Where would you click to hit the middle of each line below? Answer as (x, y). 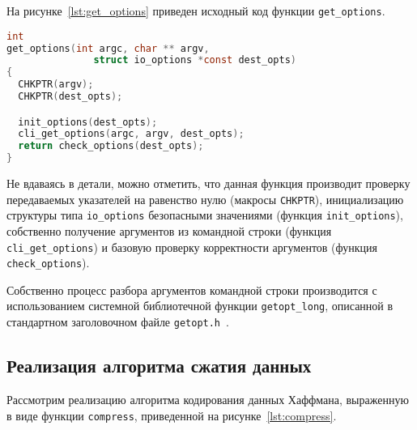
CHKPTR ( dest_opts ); (70, 97)
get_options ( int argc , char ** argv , (108, 48)
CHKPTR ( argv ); (56, 85)
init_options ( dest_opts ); (88, 122)
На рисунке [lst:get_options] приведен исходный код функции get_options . (196, 11)
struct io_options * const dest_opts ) (195, 60)
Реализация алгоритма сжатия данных (159, 366)
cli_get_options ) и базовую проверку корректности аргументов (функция (192, 247)
